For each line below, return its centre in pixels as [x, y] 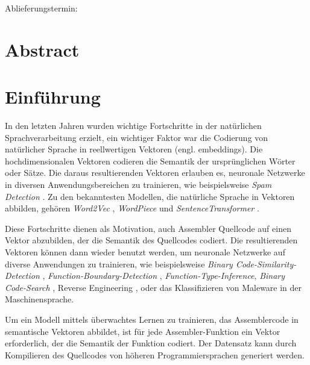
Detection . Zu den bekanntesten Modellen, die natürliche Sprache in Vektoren [150, 196]
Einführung [53, 97]
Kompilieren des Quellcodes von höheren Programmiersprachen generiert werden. [155, 354]
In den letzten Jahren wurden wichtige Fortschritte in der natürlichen [133, 126]
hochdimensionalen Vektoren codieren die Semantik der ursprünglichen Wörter [150, 161]
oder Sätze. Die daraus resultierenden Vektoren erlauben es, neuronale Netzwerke [155, 173]
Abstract [42, 49]
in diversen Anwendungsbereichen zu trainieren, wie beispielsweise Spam [138, 185]
